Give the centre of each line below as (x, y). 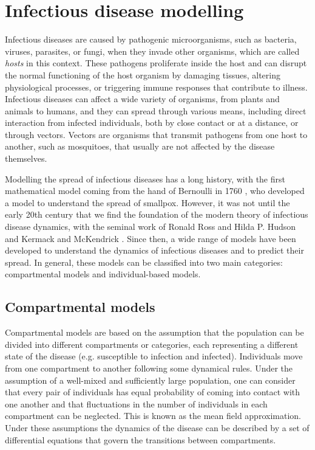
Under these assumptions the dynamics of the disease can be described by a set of (157, 427)
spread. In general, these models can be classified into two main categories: (144, 262)
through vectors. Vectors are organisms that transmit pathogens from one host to (156, 134)
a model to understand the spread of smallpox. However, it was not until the (147, 202)
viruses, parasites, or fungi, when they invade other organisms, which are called (152, 51)
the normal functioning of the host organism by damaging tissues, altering (143, 74)
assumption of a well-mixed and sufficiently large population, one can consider (150, 380)
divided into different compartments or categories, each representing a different (152, 344)
